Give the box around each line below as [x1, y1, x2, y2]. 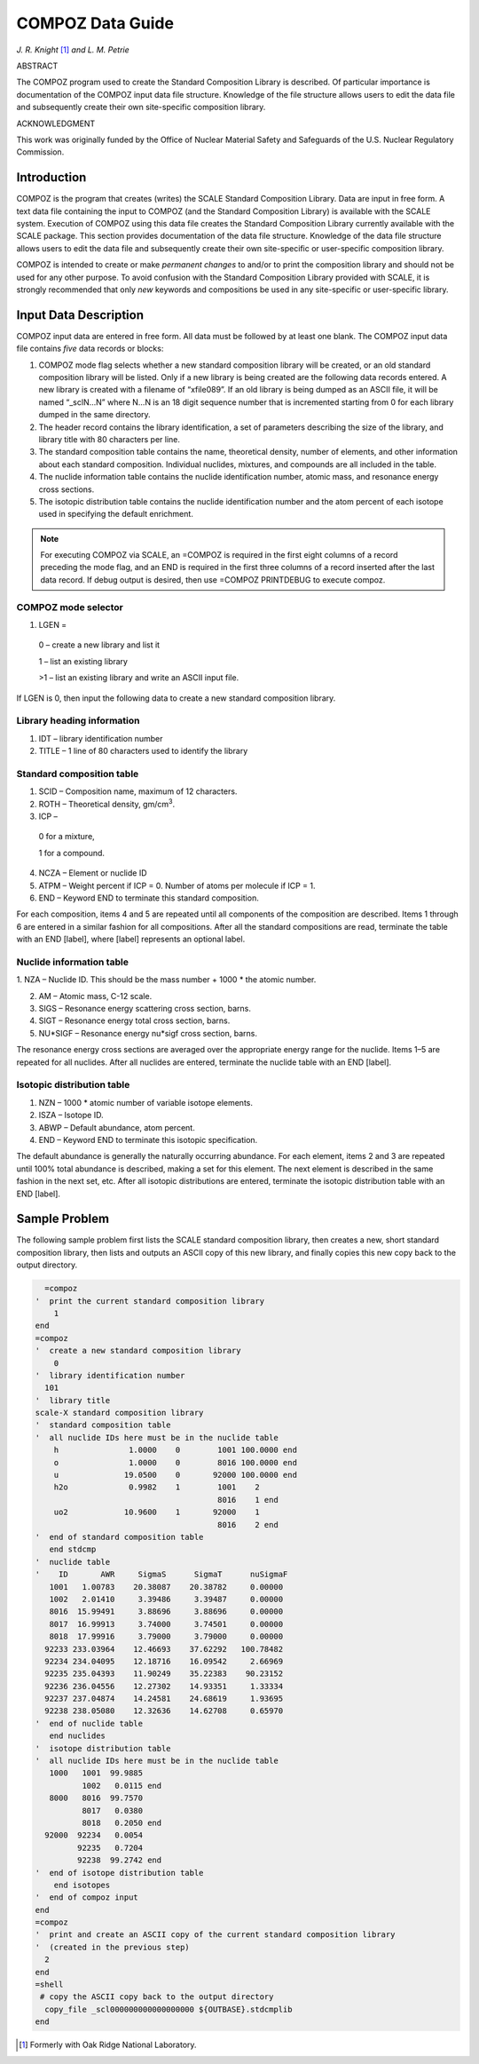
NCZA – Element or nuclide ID [38, 868, 147, 878]
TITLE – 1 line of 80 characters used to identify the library [38, 746, 248, 757]
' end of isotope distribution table [35, 1868, 204, 1877]
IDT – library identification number [38, 733, 163, 743]
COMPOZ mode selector [16, 600, 124, 613]
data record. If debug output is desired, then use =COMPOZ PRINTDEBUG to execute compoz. [40, 574, 386, 585]
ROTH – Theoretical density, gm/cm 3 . [38, 797, 176, 809]
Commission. [16, 147, 65, 157]
